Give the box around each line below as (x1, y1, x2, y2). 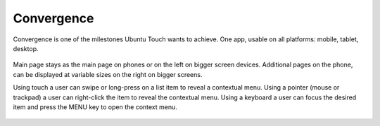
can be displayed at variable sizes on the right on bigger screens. (13, 70, 203, 78)
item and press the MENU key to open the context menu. (13, 102, 177, 111)
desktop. (13, 44, 39, 52)
